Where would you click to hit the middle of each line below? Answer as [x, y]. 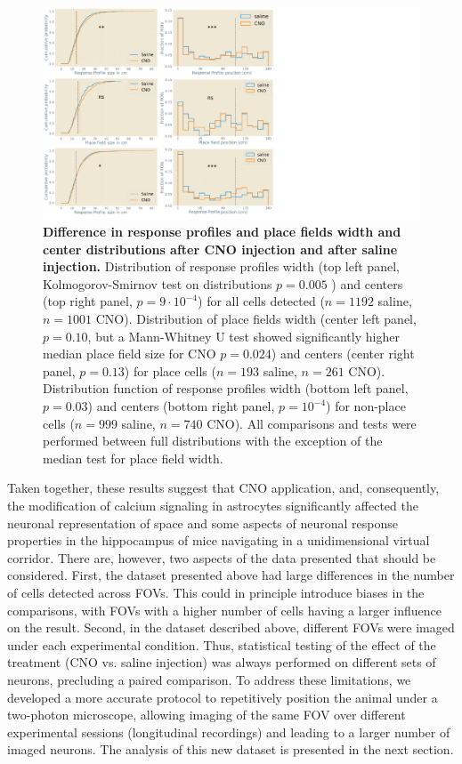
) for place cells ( [170, 370]
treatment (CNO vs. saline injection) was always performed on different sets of [222, 662]
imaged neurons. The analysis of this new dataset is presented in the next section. [231, 749]
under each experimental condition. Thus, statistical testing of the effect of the [222, 644]
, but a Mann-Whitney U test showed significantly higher [243, 336]
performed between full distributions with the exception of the [213, 441]
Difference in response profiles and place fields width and [222, 232]
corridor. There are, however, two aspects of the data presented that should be [222, 557]
